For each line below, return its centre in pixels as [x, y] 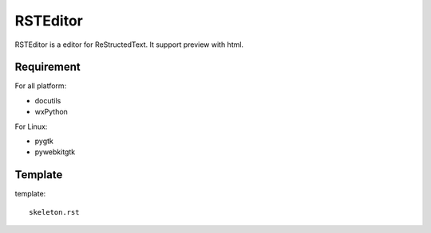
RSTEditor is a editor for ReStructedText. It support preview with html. [129, 45]
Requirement [48, 67]
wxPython [51, 112]
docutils [48, 100]
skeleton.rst [54, 212]
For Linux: [31, 126]
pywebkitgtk [55, 152]
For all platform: [41, 86]
